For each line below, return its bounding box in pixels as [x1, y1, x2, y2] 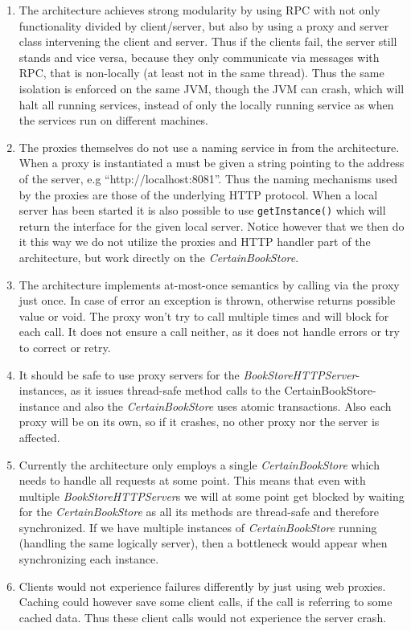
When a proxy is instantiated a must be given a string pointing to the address [18, 154, 405, 171]
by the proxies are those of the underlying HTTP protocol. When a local [18, 186, 378, 203]
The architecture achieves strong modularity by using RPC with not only [18, 2, 380, 18]
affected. [18, 428, 60, 445]
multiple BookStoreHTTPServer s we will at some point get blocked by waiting [18, 487, 405, 504]
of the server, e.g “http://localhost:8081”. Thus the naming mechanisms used [18, 170, 398, 186]
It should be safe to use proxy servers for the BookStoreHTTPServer [18, 366, 356, 383]
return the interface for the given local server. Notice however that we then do [18, 217, 405, 234]
